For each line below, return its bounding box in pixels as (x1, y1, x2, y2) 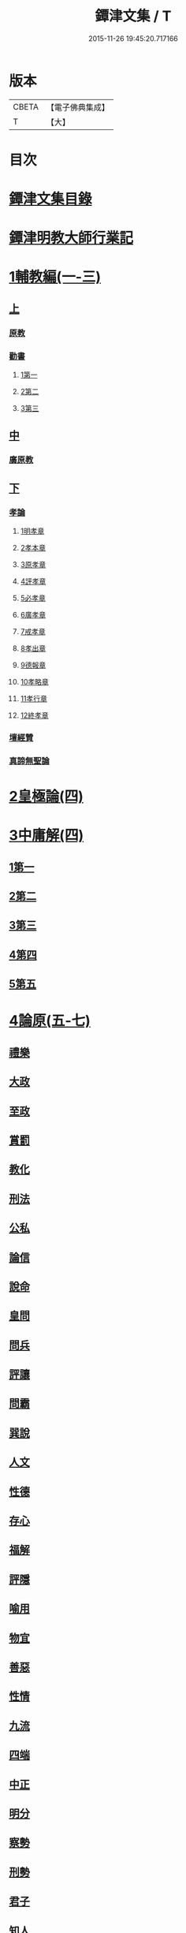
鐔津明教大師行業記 (9, 229, 134, 247)
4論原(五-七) (9, 1012, 91, 1030)
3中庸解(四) (9, 827, 84, 845)
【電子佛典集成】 (46, 102, 110, 113)
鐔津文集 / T (95, 7, 172, 25)
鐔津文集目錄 (9, 190, 93, 208)
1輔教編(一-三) (9, 268, 102, 286)
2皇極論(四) (9, 788, 84, 805)
